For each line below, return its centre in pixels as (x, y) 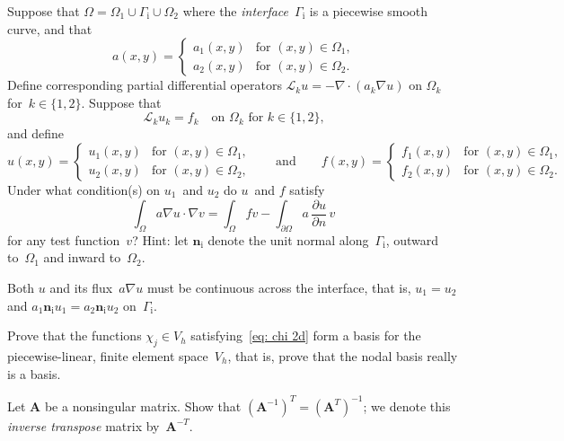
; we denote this (407, 406)
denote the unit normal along (288, 239)
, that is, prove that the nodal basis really (343, 356)
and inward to (82, 257)
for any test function (64, 239)
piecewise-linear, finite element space (108, 356)
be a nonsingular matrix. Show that (143, 406)
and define (36, 133)
